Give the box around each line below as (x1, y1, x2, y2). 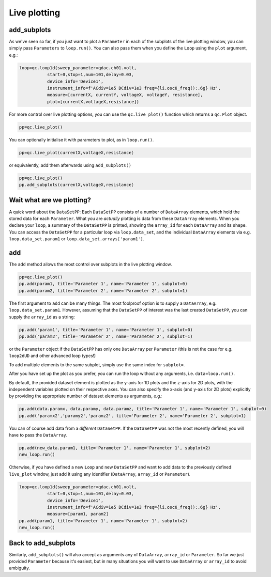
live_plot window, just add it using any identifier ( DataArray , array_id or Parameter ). (9, 471, 191, 477)
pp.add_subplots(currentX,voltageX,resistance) (19, 182, 134, 187)
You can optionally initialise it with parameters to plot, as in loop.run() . (9, 137, 154, 142)
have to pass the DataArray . (9, 432, 68, 438)
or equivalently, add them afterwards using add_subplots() (9, 162, 132, 168)
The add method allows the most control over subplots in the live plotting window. (9, 262, 172, 267)
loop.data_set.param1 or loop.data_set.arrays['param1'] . (9, 236, 145, 242)
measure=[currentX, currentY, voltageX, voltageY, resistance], (47, 92, 203, 98)
